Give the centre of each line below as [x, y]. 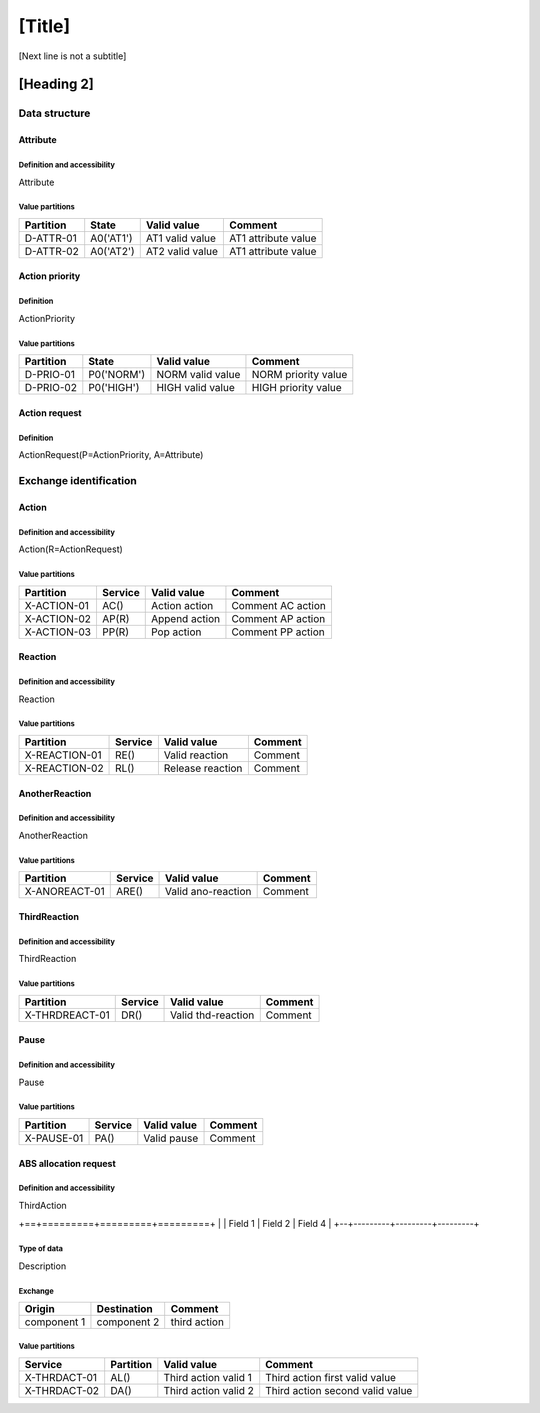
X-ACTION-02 [58, 618]
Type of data [41, 1249]
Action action [182, 605]
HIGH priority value [296, 388]
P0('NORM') [116, 375]
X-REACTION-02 [64, 768]
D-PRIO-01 [49, 375]
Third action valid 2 [208, 1391]
